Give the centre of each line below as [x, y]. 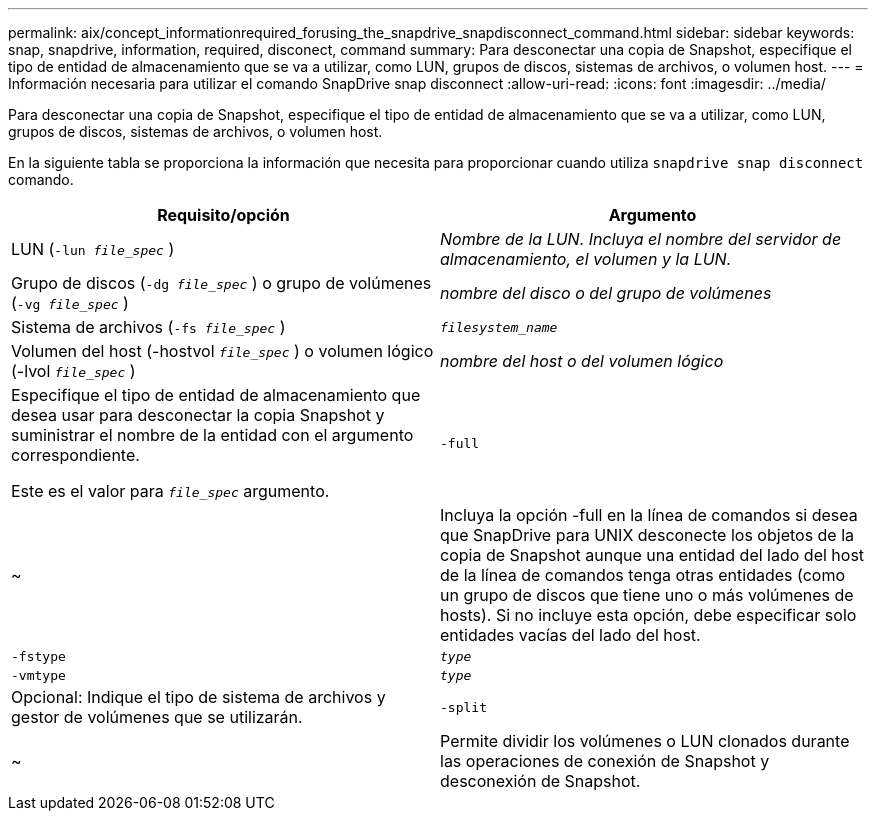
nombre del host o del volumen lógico [582, 361]
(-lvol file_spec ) [73, 371]
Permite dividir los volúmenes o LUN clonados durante [645, 741]
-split [463, 707]
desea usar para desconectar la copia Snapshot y [198, 415]
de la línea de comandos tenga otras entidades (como [642, 575]
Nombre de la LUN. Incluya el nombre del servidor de [641, 239]
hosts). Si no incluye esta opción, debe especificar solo [648, 615]
